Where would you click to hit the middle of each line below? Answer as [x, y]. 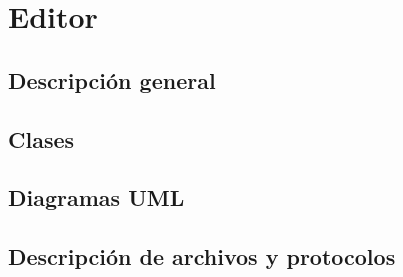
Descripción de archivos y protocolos [202, 256]
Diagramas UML [96, 197]
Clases [41, 138]
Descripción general [112, 79]
